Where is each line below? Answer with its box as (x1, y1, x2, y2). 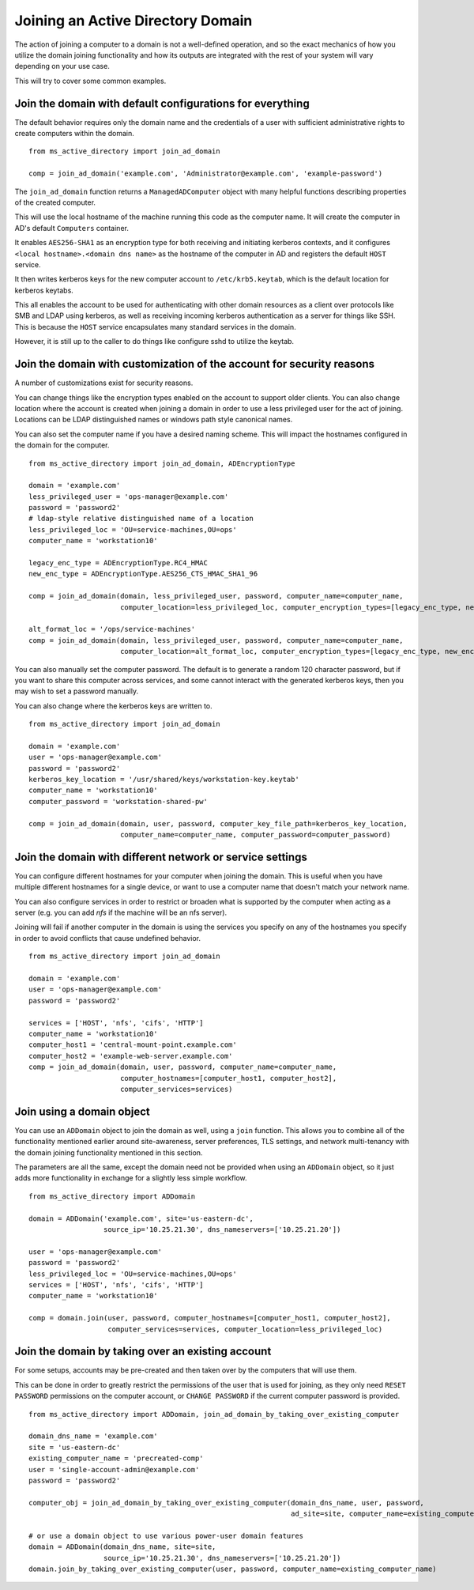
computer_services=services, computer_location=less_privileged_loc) (107, 1324, 383, 1334)
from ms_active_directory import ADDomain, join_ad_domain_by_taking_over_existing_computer (28, 1410, 400, 1418)
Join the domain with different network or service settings (14, 850, 307, 863)
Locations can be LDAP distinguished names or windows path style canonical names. (14, 415, 293, 425)
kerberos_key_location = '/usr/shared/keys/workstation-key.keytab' (28, 775, 299, 784)
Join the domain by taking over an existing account (14, 1345, 272, 1358)
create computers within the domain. (14, 129, 134, 138)
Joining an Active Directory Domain (14, 12, 253, 29)
